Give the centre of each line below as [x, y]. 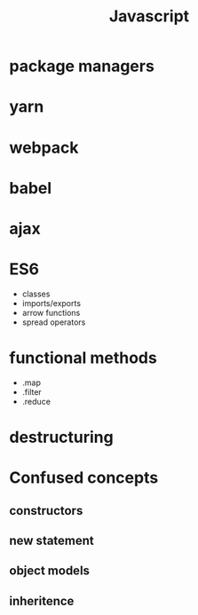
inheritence [42, 601]
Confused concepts [84, 478]
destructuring [61, 438]
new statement [52, 540]
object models [50, 571]
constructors [46, 511]
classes [36, 294]
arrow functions [51, 312]
